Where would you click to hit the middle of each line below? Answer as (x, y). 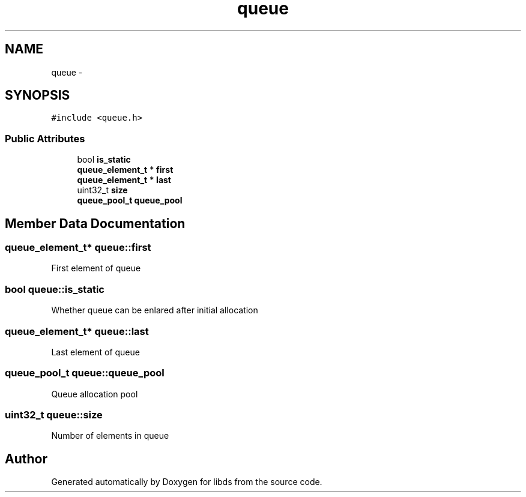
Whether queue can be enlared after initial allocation (155, 310)
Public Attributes (45, 138)
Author (26, 459)
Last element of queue (95, 352)
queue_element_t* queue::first (78, 248)
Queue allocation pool (95, 394)
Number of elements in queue (110, 436)
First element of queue (96, 268)
